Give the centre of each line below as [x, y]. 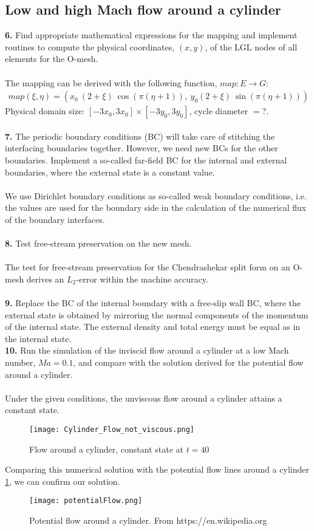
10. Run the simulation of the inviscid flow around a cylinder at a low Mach [147, 350]
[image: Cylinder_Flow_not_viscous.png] [112, 430]
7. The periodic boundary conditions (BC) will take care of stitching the [140, 136]
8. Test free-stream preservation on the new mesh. [98, 243]
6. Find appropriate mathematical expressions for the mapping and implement [151, 35]
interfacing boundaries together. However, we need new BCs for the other [142, 148]
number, [20, 362]
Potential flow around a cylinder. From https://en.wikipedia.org [148, 520]
